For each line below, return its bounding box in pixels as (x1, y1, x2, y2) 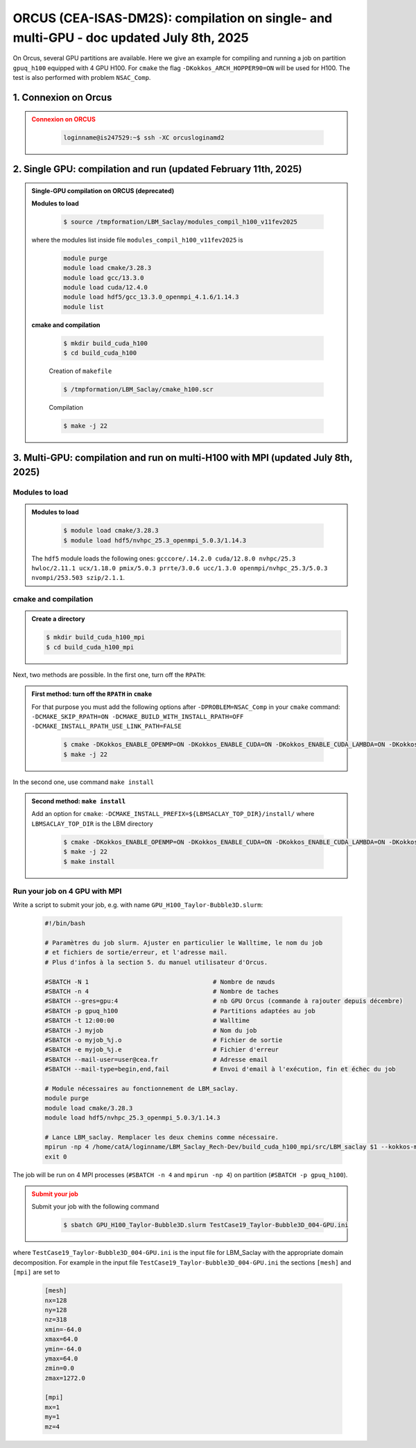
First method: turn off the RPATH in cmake (31, 690, 153, 698)
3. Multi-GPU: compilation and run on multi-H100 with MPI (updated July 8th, (12, 451, 353, 463)
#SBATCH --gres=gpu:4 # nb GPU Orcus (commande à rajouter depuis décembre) (44, 997, 404, 1005)
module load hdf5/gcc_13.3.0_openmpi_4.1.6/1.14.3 (63, 293, 239, 301)
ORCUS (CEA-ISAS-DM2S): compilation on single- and (12, 10, 333, 26)
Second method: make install (31, 797, 126, 806)
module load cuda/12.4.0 (63, 283, 148, 292)
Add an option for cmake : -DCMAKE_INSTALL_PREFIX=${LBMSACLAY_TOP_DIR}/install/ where (31, 810, 315, 818)
